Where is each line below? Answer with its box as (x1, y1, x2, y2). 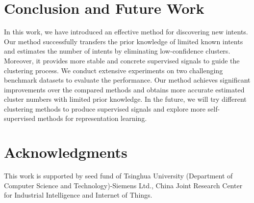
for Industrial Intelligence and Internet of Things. (4, 190, 152, 200)
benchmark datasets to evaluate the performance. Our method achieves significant (4, 75, 251, 85)
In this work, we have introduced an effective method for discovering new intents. (4, 27, 248, 37)
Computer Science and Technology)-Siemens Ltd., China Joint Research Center (4, 180, 243, 190)
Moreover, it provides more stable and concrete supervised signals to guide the (4, 55, 240, 65)
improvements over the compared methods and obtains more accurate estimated (4, 84, 245, 94)
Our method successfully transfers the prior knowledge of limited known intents (4, 36, 243, 46)
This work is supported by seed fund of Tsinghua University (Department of (4, 171, 233, 181)
